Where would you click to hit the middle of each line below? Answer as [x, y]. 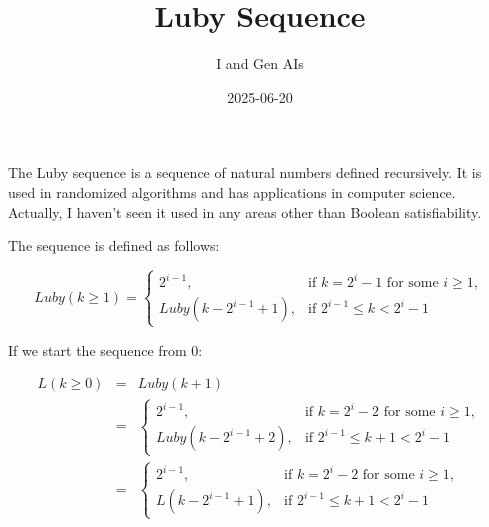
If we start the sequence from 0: [105, 349]
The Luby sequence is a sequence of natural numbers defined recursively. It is [245, 172]
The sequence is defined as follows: [114, 245]
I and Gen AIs [260, 63]
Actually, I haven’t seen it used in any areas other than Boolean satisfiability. [245, 211]
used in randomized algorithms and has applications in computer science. [232, 191]
